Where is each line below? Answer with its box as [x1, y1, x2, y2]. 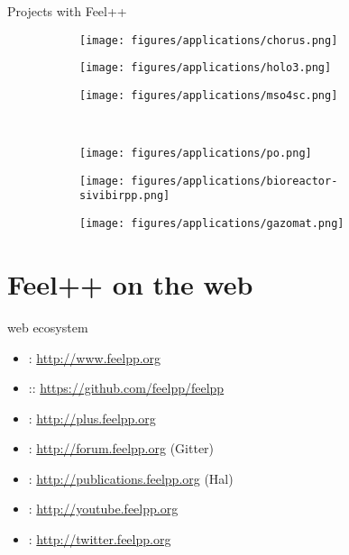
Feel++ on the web [7, 265, 253, 302]
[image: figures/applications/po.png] [79, 147, 312, 160]
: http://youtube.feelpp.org [28, 499, 179, 518]
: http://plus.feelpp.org [28, 408, 156, 427]
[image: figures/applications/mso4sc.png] [79, 88, 338, 102]
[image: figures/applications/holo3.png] [79, 61, 332, 75]
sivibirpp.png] [79, 189, 170, 203]
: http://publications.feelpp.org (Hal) [28, 469, 234, 487]
